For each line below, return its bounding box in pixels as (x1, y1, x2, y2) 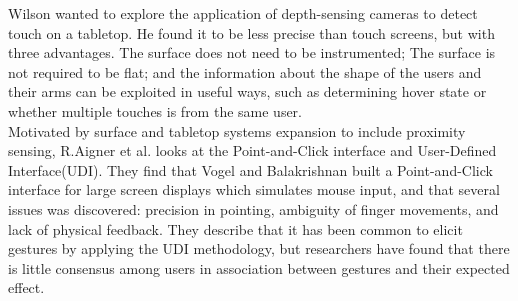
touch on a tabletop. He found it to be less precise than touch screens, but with (8, 22, 495, 43)
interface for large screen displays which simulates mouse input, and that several (8, 179, 500, 200)
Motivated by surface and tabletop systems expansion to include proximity (8, 120, 466, 141)
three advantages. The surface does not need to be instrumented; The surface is (8, 42, 496, 63)
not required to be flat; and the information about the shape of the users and (8, 61, 482, 82)
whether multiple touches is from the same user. (8, 100, 302, 121)
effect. (8, 277, 45, 298)
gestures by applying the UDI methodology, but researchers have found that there (8, 238, 510, 259)
